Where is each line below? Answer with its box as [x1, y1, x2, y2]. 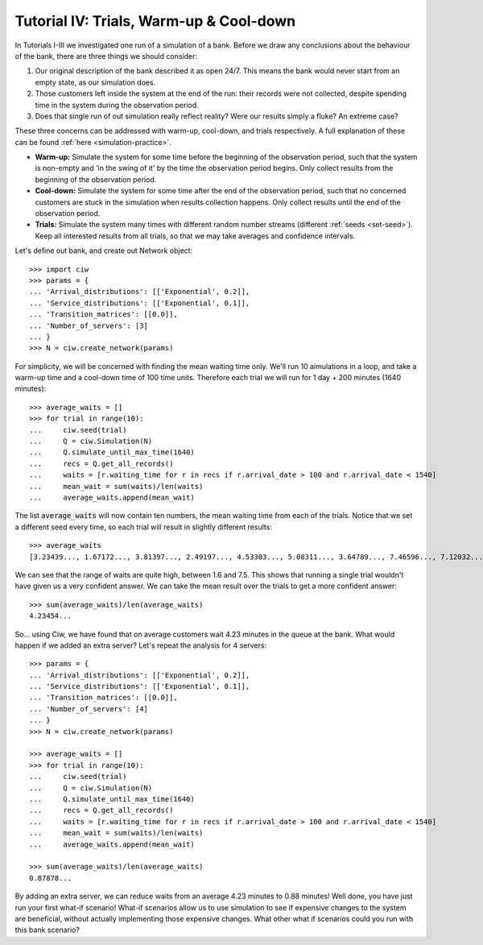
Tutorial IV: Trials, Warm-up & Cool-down [14, 12, 296, 30]
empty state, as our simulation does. [35, 77, 156, 87]
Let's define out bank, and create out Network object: [14, 246, 193, 255]
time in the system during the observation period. [35, 100, 199, 110]
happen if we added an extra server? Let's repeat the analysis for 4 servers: [14, 640, 267, 650]
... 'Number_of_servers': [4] [29, 704, 149, 713]
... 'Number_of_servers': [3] [29, 321, 149, 330]
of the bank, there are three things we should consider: [14, 51, 197, 60]
